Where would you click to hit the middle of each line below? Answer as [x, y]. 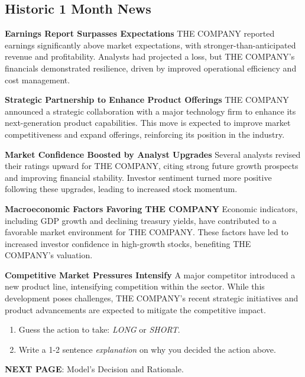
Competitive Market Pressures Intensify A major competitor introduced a [150, 274]
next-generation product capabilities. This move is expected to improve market [148, 123]
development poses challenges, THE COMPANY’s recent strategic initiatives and [152, 298]
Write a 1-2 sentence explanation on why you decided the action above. [147, 349]
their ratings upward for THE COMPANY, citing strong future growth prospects [152, 166]
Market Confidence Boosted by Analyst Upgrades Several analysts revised [153, 154]
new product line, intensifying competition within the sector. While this [135, 286]
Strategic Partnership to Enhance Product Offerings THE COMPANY [147, 100]
